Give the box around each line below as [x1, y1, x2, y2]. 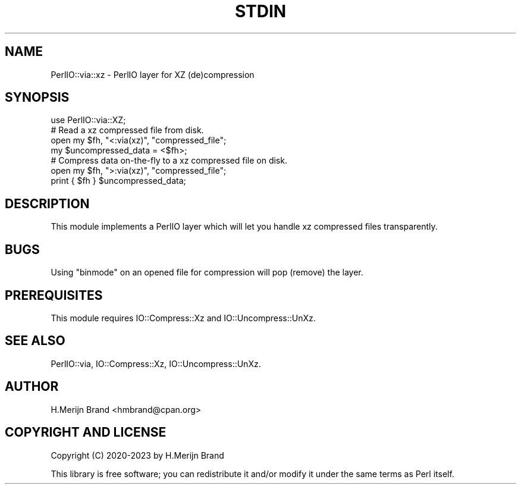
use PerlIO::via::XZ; [51, 115, 126, 126]
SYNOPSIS [5, 90, 70, 105]
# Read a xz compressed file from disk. [51, 125, 204, 136]
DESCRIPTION [5, 196, 90, 211]
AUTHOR [5, 379, 59, 394]
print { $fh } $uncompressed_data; [51, 175, 186, 186]
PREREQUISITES [5, 287, 103, 303]
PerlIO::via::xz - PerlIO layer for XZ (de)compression [51, 69, 255, 80]
